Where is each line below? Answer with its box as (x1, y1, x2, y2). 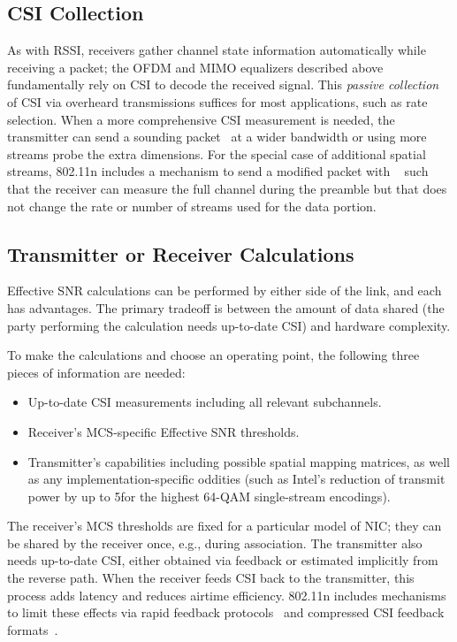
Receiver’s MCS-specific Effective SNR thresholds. (27, 422, 300, 440)
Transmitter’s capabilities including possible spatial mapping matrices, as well (27, 452, 450, 470)
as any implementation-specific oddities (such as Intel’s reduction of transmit (27, 470, 446, 488)
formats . (7, 620, 58, 638)
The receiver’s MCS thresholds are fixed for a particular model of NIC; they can (7, 516, 442, 535)
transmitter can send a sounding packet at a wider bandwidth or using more (7, 127, 427, 146)
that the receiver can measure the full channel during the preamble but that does (7, 179, 447, 197)
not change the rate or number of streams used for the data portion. (7, 196, 377, 215)
